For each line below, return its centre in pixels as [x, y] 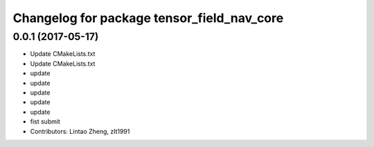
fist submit [45, 121]
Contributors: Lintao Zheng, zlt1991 [80, 131]
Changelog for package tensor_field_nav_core [148, 18]
